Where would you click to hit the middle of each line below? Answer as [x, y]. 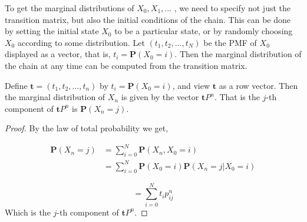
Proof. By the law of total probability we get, [87, 128]
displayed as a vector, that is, [58, 54]
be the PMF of [230, 42]
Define [16, 85]
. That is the [237, 97]
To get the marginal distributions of [70, 8]
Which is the [28, 212]
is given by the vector [160, 97]
